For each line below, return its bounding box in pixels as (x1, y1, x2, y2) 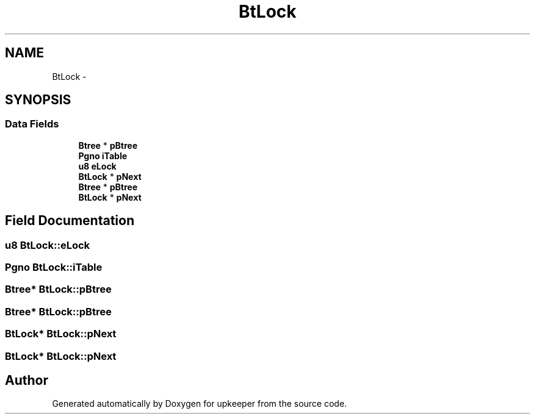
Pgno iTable (78, 150, 128, 161)
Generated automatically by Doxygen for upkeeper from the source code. (52, 398, 347, 409)
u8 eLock (78, 160, 117, 171)
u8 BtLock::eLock (5, 238, 90, 251)
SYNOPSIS (5, 92, 71, 108)
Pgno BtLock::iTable (5, 261, 103, 274)
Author (5, 372, 48, 388)
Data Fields (5, 118, 59, 131)
